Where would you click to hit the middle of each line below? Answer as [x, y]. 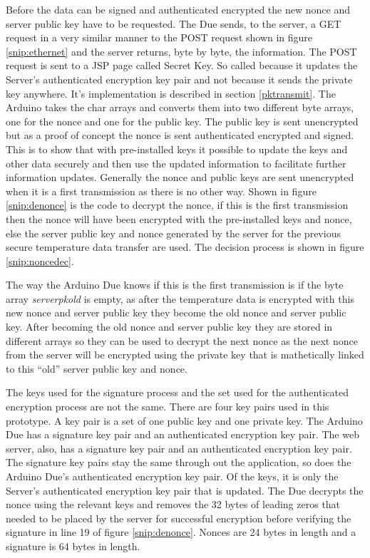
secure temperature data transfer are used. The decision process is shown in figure [185, 247]
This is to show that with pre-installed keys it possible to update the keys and [177, 149]
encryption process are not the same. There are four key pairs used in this [168, 407]
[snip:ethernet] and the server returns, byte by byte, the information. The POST [181, 51]
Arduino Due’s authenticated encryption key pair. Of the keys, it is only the [172, 476]
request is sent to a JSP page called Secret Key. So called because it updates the [182, 65]
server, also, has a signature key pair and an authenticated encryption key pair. [179, 448]
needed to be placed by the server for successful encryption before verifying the [179, 518]
